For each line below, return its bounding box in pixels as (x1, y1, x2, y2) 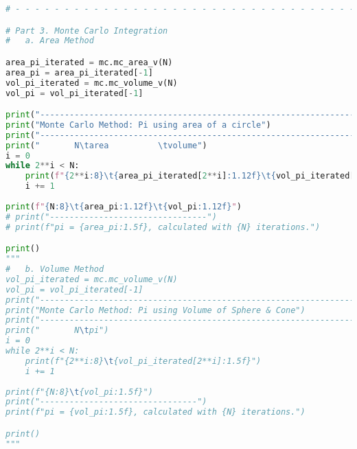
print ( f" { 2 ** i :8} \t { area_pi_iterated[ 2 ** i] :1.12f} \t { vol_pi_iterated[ (25, 171, 355, 181)
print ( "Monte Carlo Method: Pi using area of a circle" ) (5, 119, 271, 130)
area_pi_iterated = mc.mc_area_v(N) (5, 57, 173, 67)
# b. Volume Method (5, 264, 104, 274)
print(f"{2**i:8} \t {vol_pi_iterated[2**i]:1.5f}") (25, 356, 262, 366)
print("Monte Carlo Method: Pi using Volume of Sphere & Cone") (5, 305, 306, 315)
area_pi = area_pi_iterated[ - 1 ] (5, 67, 153, 78)
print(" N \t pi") (5, 325, 109, 336)
